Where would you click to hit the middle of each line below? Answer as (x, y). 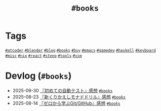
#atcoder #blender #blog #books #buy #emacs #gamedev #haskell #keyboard (80, 50)
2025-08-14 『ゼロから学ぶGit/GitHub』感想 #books (66, 103)
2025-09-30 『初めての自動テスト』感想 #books (63, 90)
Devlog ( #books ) (38, 76)
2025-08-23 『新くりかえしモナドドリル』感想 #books (69, 97)
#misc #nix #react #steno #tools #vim (44, 56)
